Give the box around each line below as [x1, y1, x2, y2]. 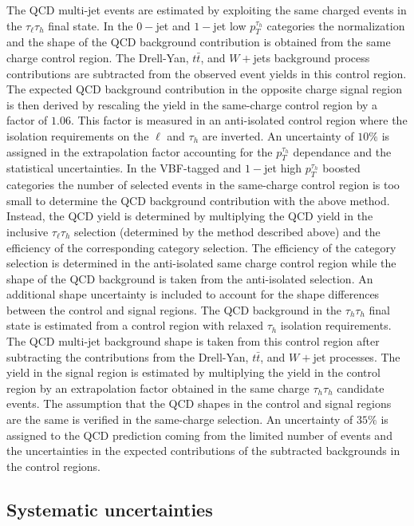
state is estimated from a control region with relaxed [6, 317, 263, 334]
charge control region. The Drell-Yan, [6, 49, 189, 65]
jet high [264, 160, 302, 176]
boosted [322, 160, 361, 176]
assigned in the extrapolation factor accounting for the [6, 143, 273, 160]
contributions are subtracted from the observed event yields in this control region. [6, 65, 407, 81]
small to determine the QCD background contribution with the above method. [6, 192, 390, 208]
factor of [6, 112, 48, 129]
